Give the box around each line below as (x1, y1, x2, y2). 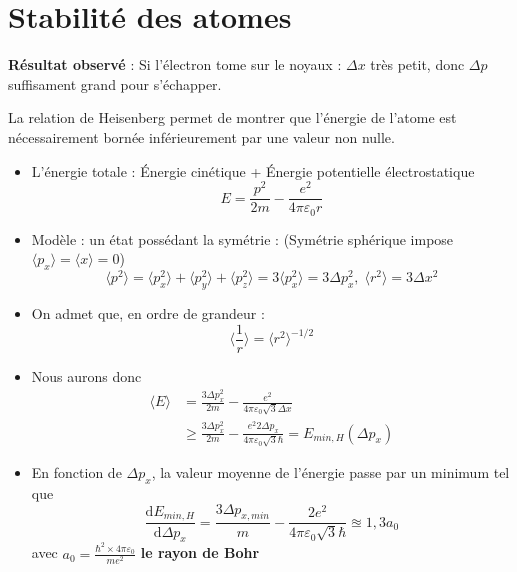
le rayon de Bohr (140, 542, 260, 563)
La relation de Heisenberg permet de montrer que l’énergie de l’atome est (8, 107, 457, 128)
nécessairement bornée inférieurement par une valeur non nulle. (8, 126, 395, 147)
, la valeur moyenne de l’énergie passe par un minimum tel (151, 462, 510, 483)
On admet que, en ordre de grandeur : (31, 302, 265, 323)
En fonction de (31, 462, 122, 483)
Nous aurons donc (31, 365, 142, 386)
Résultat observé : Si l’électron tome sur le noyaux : (8, 54, 342, 75)
